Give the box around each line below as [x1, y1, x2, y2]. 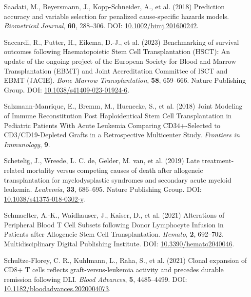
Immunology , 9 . [4, 139, 50, 149]
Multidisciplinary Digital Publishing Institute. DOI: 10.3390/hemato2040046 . [4, 239, 234, 249]
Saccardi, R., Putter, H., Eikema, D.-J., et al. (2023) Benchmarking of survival [4, 37, 239, 47]
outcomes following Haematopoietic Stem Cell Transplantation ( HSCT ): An [4, 46, 230, 56]
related [4, 165, 25, 175]
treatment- [202, 155, 234, 166]
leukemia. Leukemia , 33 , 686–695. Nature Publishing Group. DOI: [4, 184, 202, 194]
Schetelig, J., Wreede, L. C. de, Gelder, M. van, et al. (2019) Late [4, 155, 200, 166]
